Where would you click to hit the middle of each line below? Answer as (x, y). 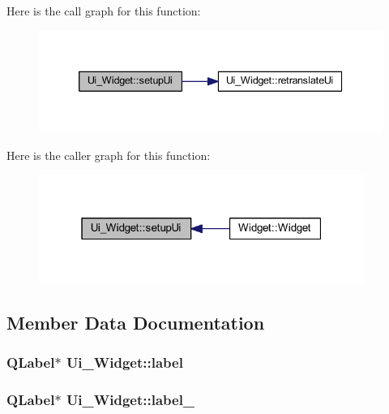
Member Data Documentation (136, 322)
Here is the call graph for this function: (104, 11)
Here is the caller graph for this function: (109, 155)
